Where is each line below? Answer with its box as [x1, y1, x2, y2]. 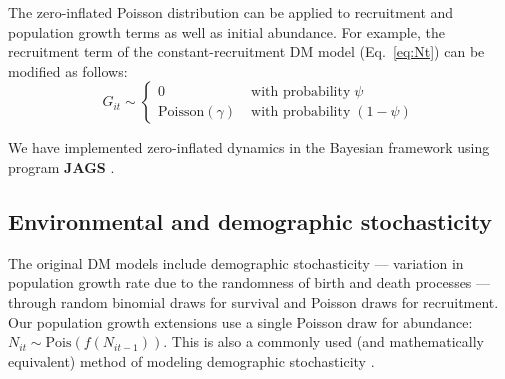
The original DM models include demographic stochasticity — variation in [8, 252, 464, 273]
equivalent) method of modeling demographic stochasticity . [8, 350, 375, 371]
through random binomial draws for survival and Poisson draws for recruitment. [8, 291, 499, 312]
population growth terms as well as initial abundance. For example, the [8, 21, 445, 42]
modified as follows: [8, 60, 128, 81]
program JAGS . [8, 156, 115, 177]
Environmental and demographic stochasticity [8, 205, 493, 236]
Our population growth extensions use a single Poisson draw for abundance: [8, 311, 473, 332]
